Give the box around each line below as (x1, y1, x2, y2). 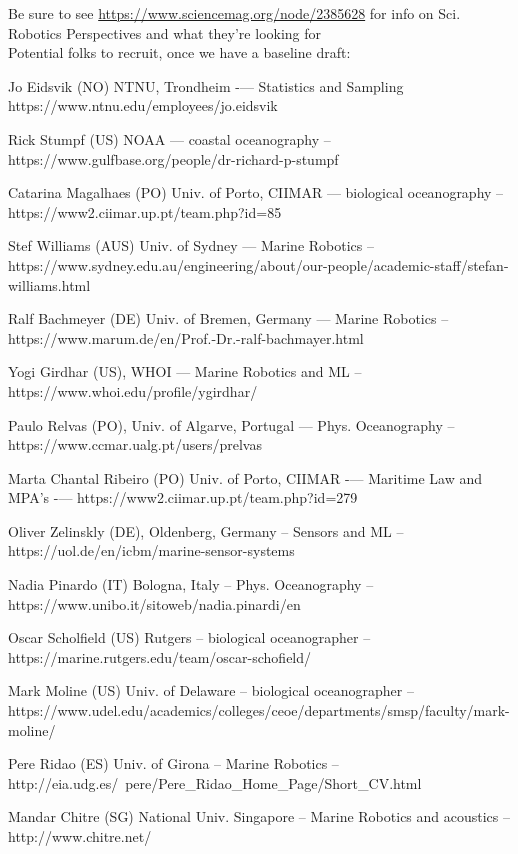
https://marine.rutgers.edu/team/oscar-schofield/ (8, 646, 312, 667)
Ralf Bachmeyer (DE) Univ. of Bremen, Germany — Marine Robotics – (8, 308, 449, 329)
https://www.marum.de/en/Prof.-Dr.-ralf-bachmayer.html (8, 327, 364, 348)
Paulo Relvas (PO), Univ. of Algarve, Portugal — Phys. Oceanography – (8, 414, 455, 435)
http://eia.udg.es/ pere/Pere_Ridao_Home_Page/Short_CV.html (8, 772, 422, 793)
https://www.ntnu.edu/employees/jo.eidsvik (8, 95, 278, 116)
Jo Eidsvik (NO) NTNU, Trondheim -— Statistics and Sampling (8, 75, 404, 96)
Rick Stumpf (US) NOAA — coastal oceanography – (8, 128, 331, 149)
